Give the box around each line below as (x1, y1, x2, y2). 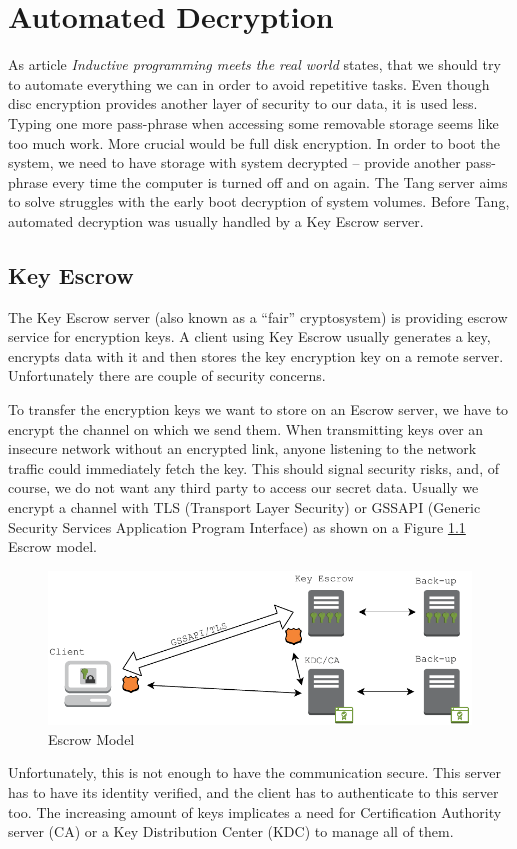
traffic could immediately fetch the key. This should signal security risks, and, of (8, 457, 499, 478)
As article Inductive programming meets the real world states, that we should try (8, 54, 501, 75)
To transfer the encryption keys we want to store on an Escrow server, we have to (8, 399, 509, 420)
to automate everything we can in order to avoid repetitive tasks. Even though (8, 73, 490, 94)
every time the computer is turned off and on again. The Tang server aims (52, 171, 508, 192)
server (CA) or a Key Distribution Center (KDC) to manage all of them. (8, 821, 454, 842)
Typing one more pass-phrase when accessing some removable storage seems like (8, 112, 499, 133)
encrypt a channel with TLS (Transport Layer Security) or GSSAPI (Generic (8, 497, 481, 518)
